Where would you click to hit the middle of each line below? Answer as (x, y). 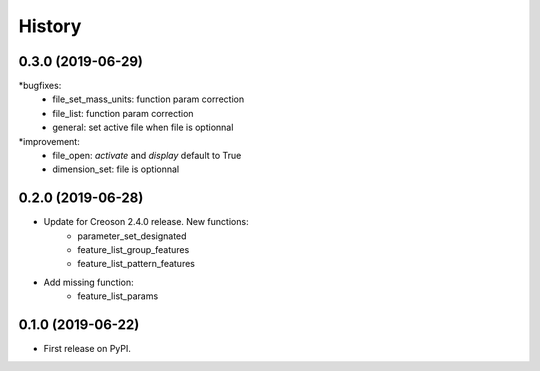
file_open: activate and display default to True (147, 156)
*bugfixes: (40, 86)
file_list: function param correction (123, 113)
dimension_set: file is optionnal (116, 169)
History (50, 26)
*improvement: (49, 141)
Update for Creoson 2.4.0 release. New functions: (146, 222)
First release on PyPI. (87, 349)
